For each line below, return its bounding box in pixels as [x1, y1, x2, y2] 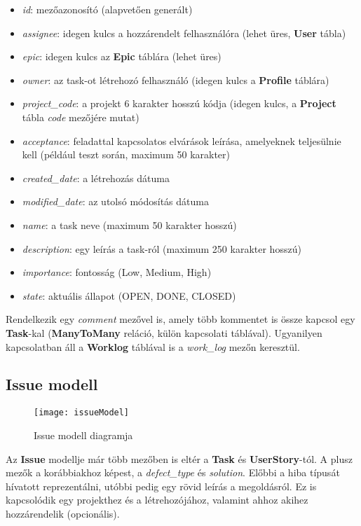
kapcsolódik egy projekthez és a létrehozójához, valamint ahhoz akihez [6, 492, 308, 507]
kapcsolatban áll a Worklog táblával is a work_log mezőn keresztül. [6, 339, 300, 354]
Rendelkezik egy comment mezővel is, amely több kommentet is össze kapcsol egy [6, 312, 355, 326]
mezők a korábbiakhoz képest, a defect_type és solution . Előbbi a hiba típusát [6, 465, 340, 480]
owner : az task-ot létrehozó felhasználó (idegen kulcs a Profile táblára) [22, 72, 329, 87]
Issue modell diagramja [34, 427, 133, 442]
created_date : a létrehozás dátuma [22, 170, 170, 185]
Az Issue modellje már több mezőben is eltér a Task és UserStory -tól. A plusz [6, 451, 353, 466]
